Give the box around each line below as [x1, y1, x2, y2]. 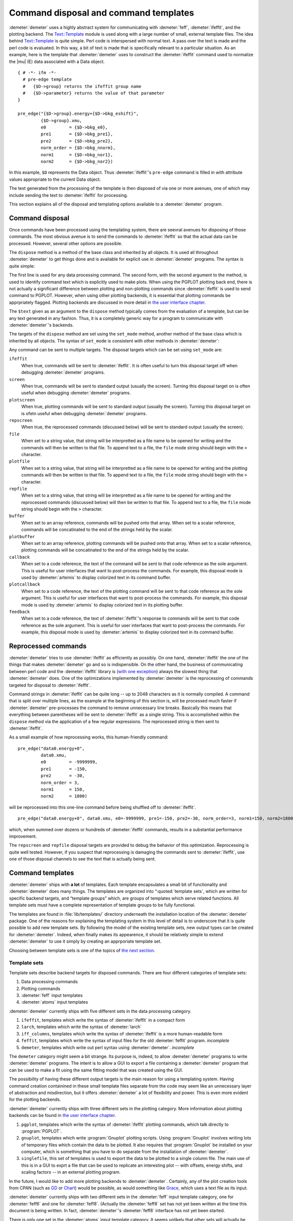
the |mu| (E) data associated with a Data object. [9, 59, 105, 64]
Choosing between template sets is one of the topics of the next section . [9, 947, 156, 953]
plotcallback [9, 582, 41, 587]
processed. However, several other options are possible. [9, 240, 123, 246]
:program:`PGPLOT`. [21, 1128, 62, 1134]
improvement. [9, 833, 37, 839]
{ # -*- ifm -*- [18, 70, 57, 75]
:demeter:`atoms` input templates [21, 999, 88, 1005]
